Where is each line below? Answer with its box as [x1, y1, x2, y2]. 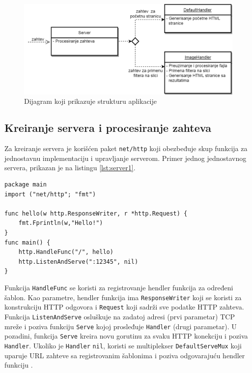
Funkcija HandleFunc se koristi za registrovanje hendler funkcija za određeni [4, 282, 233, 293]
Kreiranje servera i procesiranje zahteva [4, 120, 211, 135]
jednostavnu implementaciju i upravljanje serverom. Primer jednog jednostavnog [4, 153, 247, 163]
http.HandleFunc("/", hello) [18, 249, 113, 256]
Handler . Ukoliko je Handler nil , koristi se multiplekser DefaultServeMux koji [4, 340, 242, 350]
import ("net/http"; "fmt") [4, 190, 96, 198]
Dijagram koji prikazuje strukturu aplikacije [24, 96, 157, 106]
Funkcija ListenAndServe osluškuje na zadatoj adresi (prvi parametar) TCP [4, 311, 235, 321]
